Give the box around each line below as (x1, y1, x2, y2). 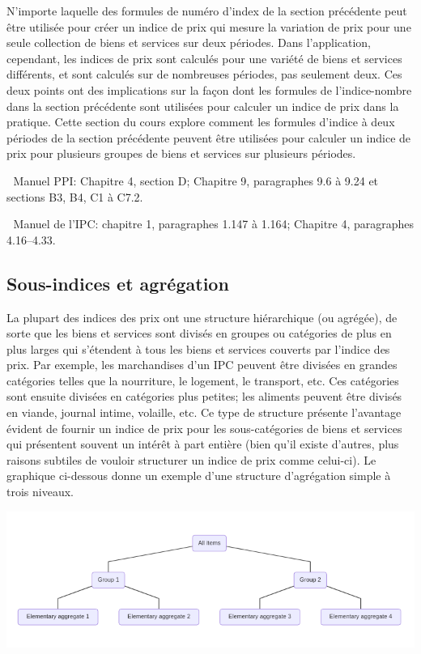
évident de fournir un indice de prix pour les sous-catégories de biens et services (6, 419, 402, 436)
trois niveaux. (6, 483, 74, 500)
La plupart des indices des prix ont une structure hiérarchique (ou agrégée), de (6, 308, 398, 325)
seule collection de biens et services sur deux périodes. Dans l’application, (6, 34, 372, 51)
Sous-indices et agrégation (6, 270, 229, 295)
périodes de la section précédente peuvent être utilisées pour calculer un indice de (6, 129, 411, 146)
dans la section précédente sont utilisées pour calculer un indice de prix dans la (6, 97, 399, 114)
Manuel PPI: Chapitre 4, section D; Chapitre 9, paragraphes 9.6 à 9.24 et (13, 172, 379, 189)
